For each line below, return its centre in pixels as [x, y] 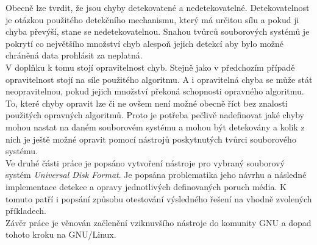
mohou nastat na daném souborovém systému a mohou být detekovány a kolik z [155, 126]
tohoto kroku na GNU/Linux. [61, 234]
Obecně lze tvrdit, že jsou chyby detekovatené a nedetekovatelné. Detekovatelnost [158, 7]
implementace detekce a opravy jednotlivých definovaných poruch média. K [146, 186]
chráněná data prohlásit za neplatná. [74, 55]
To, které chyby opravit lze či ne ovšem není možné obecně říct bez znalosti [147, 103]
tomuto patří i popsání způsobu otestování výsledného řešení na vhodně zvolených [159, 198]
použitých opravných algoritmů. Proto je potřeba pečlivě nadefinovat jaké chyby [155, 115]
